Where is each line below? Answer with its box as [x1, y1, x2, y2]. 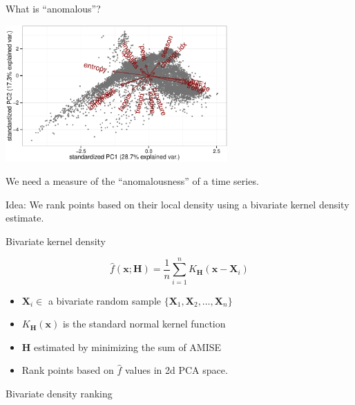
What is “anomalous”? [6, 1, 101, 15]
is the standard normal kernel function [62, 316, 226, 331]
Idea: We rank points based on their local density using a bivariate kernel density [6, 197, 349, 211]
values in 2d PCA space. [124, 363, 228, 377]
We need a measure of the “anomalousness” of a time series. [6, 174, 259, 188]
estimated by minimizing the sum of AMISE [34, 339, 222, 354]
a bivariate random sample [48, 293, 161, 307]
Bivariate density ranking [6, 386, 113, 400]
